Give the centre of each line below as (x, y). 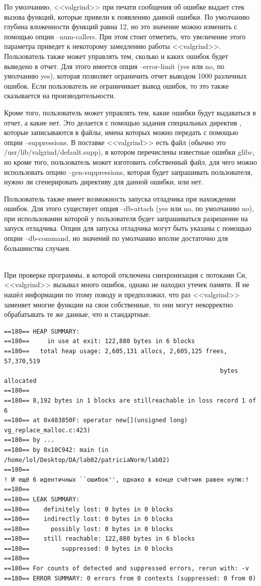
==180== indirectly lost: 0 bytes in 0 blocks (89, 519)
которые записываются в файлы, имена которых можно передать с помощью (121, 132)
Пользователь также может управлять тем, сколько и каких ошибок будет (116, 56)
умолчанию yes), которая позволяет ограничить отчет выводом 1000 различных (125, 76)
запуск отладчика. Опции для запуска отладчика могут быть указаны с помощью (128, 228)
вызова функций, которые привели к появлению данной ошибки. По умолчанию (127, 16)
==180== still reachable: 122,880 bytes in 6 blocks (100, 539)
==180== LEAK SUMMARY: (42, 499)
